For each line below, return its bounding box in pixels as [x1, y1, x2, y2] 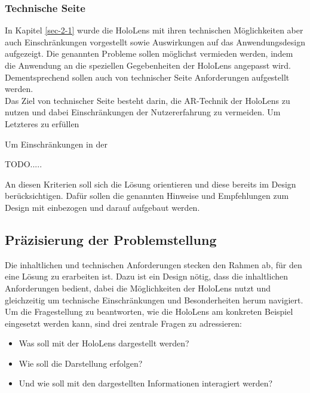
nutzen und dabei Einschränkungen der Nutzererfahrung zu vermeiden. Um [5, 106, 281, 118]
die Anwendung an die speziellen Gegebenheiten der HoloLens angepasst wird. [5, 59, 291, 71]
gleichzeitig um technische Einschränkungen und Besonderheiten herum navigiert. [5, 293, 303, 306]
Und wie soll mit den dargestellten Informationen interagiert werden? [19, 377, 273, 389]
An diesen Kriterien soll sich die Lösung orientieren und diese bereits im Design [5, 177, 296, 190]
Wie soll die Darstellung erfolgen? [19, 357, 143, 369]
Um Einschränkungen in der [5, 137, 108, 150]
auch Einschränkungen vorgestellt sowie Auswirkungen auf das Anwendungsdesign [5, 35, 305, 48]
